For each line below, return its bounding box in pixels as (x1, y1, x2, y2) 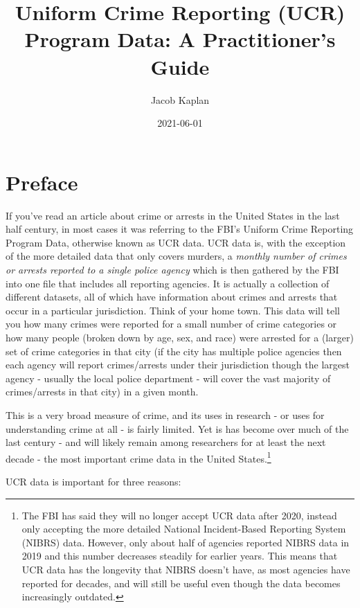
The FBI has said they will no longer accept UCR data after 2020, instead (21, 508, 337, 522)
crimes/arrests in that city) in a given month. (6, 384, 199, 399)
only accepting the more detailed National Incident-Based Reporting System (21, 521, 346, 536)
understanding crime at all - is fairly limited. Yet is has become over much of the (6, 421, 349, 436)
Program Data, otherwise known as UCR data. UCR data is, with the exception (6, 235, 346, 249)
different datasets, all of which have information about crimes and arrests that (6, 289, 338, 304)
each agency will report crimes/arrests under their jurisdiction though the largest (6, 357, 350, 372)
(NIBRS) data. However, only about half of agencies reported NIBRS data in (21, 535, 350, 549)
